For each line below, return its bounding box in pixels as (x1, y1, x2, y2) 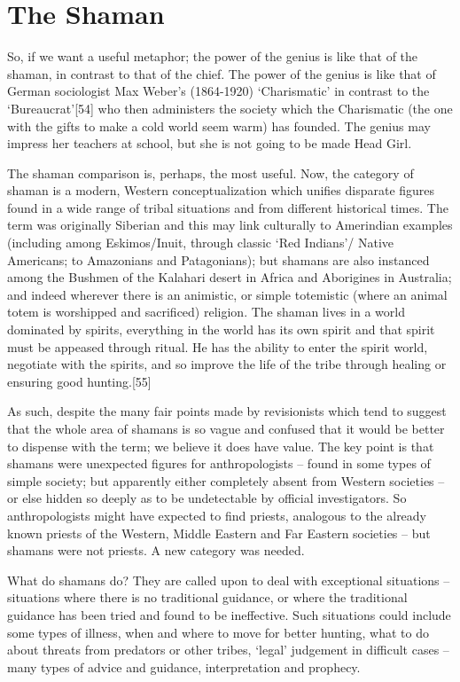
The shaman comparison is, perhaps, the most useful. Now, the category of (7, 163, 414, 182)
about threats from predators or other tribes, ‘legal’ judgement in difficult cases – (7, 640, 449, 659)
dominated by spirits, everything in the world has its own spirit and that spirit (7, 320, 435, 339)
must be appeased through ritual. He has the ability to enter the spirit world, (7, 337, 428, 356)
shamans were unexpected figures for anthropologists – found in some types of (7, 454, 431, 473)
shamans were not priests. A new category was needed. (7, 541, 305, 560)
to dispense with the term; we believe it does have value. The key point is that (7, 436, 434, 455)
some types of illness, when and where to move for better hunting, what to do (7, 623, 430, 641)
